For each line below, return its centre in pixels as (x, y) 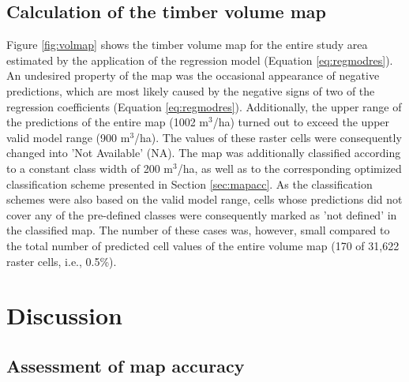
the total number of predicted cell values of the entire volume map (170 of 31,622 (203, 245)
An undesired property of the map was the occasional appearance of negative (193, 75)
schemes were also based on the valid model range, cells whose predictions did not (204, 199)
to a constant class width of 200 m (90, 168)
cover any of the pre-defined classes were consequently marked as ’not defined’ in (202, 214)
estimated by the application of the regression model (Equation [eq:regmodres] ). (200, 60)
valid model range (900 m (68, 137)
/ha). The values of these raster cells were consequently (268, 137)
